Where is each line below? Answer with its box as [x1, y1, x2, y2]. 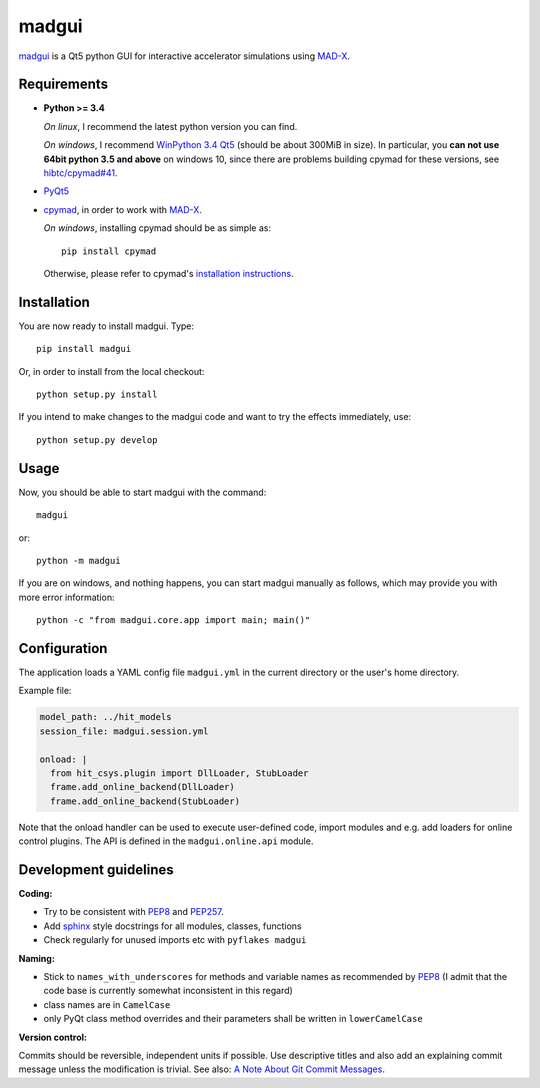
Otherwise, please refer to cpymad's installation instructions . [43, 267, 294, 279]
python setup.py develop [36, 434, 158, 445]
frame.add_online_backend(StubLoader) [50, 795, 240, 807]
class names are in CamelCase [43, 998, 171, 1010]
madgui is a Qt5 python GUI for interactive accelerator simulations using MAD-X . [18, 50, 350, 62]
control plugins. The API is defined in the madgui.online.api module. [18, 835, 314, 847]
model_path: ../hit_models [39, 711, 172, 723]
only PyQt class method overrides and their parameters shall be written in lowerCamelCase [43, 1013, 424, 1025]
